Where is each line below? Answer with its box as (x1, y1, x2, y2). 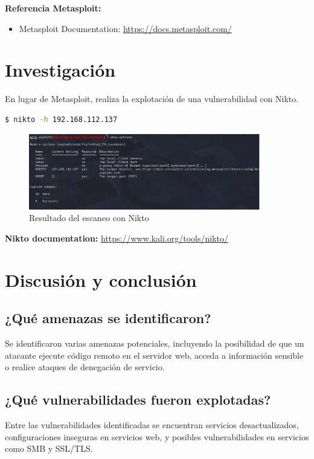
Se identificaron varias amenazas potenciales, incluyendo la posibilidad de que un (5, 337, 304, 350)
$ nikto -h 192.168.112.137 (5, 115, 118, 124)
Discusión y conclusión (5, 267, 197, 292)
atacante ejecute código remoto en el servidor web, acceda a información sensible (5, 348, 304, 361)
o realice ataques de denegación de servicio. (5, 361, 165, 373)
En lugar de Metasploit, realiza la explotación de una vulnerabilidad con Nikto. (5, 92, 299, 105)
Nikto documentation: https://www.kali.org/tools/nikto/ (5, 232, 229, 245)
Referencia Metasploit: (5, 2, 101, 14)
